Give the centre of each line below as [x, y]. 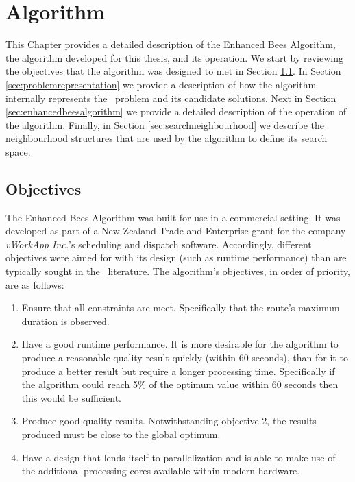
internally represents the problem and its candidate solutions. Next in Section [171, 98]
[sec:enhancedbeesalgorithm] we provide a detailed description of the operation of [176, 111]
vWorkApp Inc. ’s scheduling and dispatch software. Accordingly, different [159, 244]
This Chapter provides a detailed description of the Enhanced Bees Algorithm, [171, 44]
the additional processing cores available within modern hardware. [161, 471]
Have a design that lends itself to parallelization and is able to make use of [179, 457]
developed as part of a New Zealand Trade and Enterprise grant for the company [176, 231]
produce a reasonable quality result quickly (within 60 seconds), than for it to [185, 358]
